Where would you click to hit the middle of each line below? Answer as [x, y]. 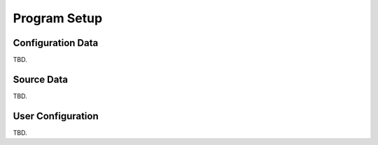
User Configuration [56, 116]
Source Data [40, 79]
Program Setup [58, 18]
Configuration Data [56, 43]
